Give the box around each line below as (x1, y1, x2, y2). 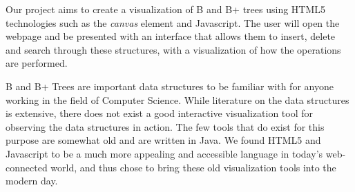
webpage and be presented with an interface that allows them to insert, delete (6, 29, 336, 43)
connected (6, 160, 48, 174)
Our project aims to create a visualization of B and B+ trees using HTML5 (6, 2, 326, 16)
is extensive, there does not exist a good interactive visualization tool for (6, 106, 313, 120)
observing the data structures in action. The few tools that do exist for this (6, 119, 325, 134)
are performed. (6, 56, 68, 70)
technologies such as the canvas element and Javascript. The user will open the (6, 15, 340, 30)
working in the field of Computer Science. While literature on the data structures (6, 92, 349, 107)
